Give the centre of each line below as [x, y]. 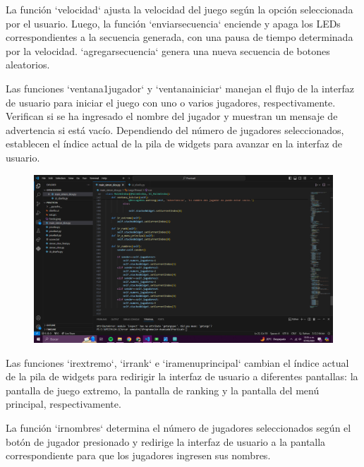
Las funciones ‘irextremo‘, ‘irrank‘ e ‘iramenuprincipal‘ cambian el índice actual [177, 362]
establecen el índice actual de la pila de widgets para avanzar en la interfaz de [174, 144]
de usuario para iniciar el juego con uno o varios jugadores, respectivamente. [171, 102]
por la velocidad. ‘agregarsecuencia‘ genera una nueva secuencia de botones [168, 50]
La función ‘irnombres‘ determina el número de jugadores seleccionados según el [178, 427]
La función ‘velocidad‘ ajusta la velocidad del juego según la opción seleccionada [180, 9]
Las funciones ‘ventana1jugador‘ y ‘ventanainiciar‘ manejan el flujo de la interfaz [180, 88]
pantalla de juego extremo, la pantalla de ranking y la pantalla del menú [163, 390]
